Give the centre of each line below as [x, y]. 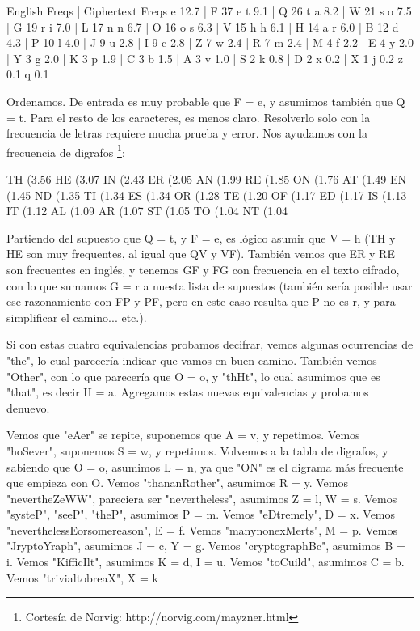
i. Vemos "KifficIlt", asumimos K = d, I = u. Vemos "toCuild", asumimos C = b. [206, 562]
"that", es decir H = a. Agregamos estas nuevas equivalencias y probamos [188, 392]
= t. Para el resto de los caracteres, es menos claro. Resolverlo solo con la [189, 117]
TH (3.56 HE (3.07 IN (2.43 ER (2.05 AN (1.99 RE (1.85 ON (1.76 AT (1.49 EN [207, 179]
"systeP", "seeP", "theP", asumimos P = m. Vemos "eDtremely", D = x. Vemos [201, 514]
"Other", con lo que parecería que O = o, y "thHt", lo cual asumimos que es [193, 376]
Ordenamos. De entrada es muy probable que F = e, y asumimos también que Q [206, 101]
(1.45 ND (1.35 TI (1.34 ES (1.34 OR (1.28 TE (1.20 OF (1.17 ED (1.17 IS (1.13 [207, 195]
